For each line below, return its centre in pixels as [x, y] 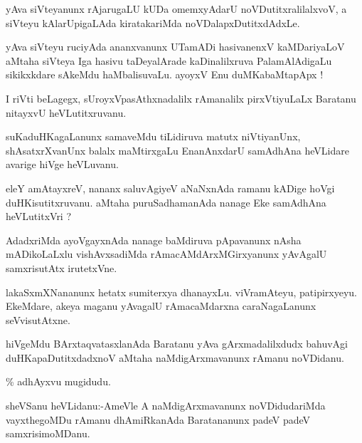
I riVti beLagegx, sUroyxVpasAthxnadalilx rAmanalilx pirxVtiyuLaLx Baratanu [181, 98]
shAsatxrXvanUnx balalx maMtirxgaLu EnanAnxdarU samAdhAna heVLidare [177, 150]
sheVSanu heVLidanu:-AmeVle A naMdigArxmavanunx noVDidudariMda [166, 406]
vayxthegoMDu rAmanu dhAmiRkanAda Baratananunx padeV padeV [158, 419]
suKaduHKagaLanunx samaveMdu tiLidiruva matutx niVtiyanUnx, [153, 136]
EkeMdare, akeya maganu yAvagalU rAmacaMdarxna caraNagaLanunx [161, 306]
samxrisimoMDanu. [48, 433]
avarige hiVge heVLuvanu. [62, 164]
